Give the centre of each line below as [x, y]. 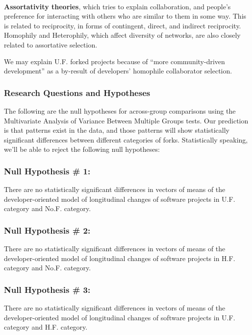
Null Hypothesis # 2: [47, 230]
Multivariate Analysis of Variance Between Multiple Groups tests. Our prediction [126, 120]
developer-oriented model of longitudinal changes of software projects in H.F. [120, 258]
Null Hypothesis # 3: [47, 289]
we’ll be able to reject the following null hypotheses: [82, 149]
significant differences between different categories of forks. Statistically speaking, [126, 139]
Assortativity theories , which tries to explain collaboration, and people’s [117, 6]
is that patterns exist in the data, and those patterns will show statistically [117, 130]
